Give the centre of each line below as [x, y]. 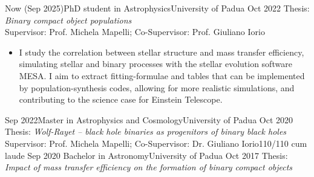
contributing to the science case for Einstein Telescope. [121, 99]
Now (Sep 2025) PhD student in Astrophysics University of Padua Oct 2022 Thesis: [157, 8]
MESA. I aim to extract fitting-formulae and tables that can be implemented [162, 75]
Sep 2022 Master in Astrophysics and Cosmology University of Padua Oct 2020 [149, 119]
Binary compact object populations [68, 20]
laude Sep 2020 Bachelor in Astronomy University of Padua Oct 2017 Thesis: [146, 155]
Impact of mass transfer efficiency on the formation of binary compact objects [149, 167]
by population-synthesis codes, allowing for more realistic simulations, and [157, 87]
